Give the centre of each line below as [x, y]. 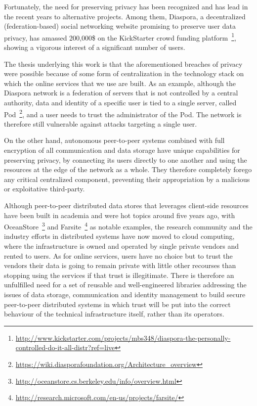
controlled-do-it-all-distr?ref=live [65, 347]
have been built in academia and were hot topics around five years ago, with [120, 215]
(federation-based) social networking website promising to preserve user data [120, 26]
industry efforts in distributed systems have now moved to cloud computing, [119, 236]
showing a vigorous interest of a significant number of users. [95, 47]
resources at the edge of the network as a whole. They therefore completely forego [128, 169]
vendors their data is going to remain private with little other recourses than [120, 265]
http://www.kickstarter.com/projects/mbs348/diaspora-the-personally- [123, 338]
